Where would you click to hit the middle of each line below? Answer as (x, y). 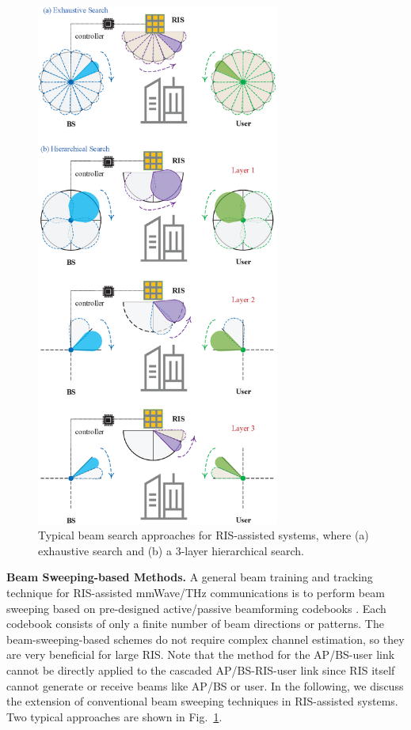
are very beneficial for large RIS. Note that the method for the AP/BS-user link (201, 654)
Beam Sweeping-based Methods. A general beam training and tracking (190, 577)
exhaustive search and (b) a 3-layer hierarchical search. (171, 550)
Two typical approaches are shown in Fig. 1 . (114, 716)
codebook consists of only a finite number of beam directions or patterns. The (195, 624)
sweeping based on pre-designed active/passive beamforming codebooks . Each (196, 608)
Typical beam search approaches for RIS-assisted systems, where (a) (204, 535)
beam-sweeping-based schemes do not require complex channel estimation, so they (205, 639)
